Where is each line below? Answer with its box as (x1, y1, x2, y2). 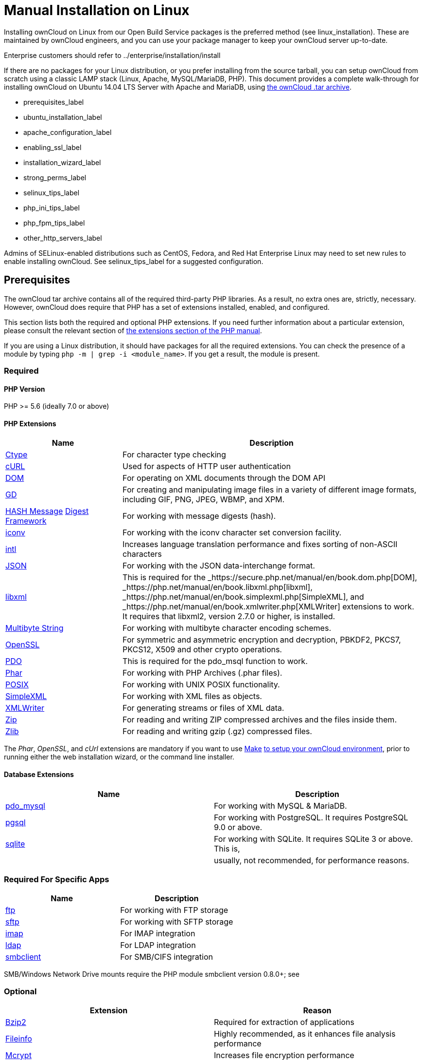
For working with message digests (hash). (123, 511, 276, 521)
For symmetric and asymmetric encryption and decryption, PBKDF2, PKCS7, (123, 635, 401, 645)
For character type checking (123, 450, 226, 460)
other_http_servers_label (23, 233, 102, 242)
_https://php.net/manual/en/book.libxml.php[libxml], (123, 582, 313, 592)
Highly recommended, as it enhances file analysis (214, 1029, 396, 1039)
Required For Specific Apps (4, 874, 109, 884)
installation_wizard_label (23, 158, 101, 167)
